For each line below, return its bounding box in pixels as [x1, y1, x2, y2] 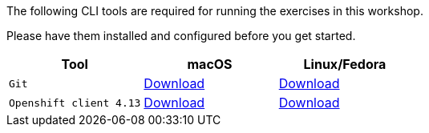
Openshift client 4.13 [9, 96, 141, 109]
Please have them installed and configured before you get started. [6, 29, 356, 42]
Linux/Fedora [303, 56, 387, 72]
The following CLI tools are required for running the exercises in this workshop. [6, 4, 423, 18]
